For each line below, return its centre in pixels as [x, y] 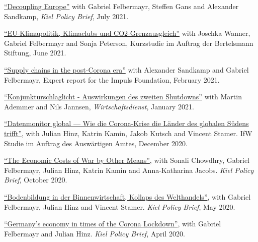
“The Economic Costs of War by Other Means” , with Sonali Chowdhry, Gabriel [127, 160]
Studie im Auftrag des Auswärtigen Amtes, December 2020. [96, 143]
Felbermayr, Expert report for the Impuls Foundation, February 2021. [112, 79]
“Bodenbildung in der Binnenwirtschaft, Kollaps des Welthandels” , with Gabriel [127, 196]
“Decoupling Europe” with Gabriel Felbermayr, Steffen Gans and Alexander [121, 6]
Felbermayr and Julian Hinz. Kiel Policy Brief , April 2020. [95, 233]
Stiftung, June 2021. [35, 53]
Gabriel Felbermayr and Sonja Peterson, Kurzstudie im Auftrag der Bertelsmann [129, 43]
